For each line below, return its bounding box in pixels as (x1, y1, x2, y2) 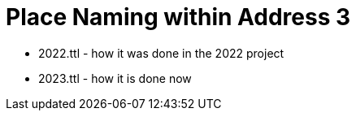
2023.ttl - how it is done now (38, 71, 192, 85)
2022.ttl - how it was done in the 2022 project (38, 45, 284, 60)
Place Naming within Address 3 (6, 3, 351, 31)
